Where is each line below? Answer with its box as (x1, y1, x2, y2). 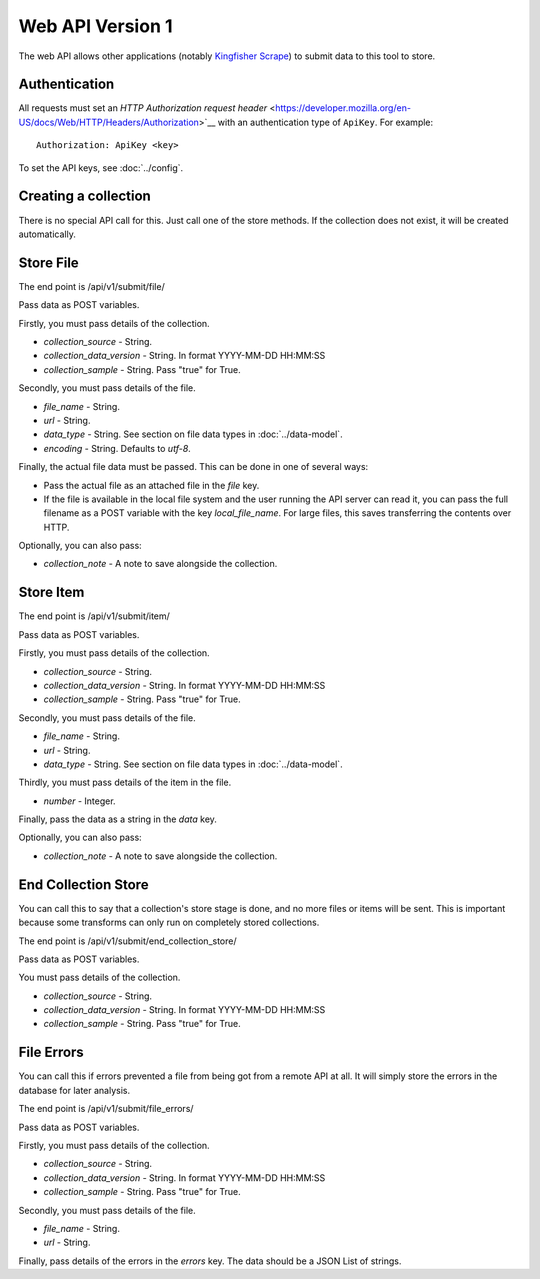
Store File (18, 254, 79, 271)
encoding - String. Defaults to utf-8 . (43, 442, 192, 454)
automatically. (18, 228, 77, 240)
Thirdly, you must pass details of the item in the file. (18, 776, 232, 789)
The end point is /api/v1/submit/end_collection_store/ (18, 935, 237, 947)
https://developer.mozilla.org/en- (275, 102, 412, 114)
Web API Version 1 (18, 15, 174, 37)
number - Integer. (43, 795, 116, 807)
